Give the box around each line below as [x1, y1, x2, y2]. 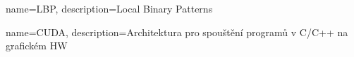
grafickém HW [6, 38, 68, 53]
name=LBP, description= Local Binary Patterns [6, 1, 213, 15]
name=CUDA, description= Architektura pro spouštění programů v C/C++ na [6, 24, 348, 39]
